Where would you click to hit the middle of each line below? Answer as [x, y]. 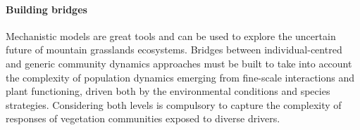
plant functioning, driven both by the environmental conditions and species [168, 91]
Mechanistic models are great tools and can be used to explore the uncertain [171, 35]
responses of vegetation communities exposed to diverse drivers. [143, 118]
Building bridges [46, 9]
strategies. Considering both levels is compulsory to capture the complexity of [174, 104]
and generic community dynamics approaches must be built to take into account [179, 63]
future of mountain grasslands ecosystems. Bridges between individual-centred [174, 50]
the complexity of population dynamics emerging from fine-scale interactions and [180, 77]
